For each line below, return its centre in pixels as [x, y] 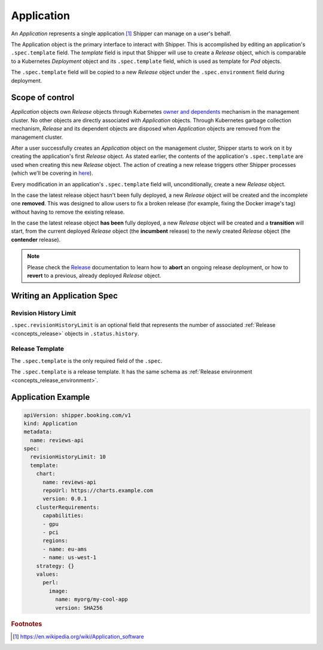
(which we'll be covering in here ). [52, 173]
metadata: [38, 432]
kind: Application [51, 423]
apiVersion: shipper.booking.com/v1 [77, 415]
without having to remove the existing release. [68, 212]
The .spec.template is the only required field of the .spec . [87, 361]
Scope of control [43, 98]
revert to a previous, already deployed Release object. [94, 276]
